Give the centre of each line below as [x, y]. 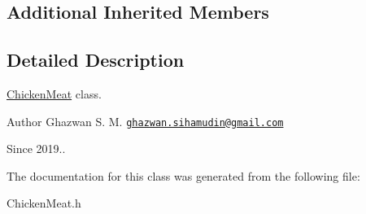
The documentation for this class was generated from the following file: [183, 175]
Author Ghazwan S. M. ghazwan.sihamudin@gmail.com [145, 121]
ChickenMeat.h [44, 203]
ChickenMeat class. [54, 93]
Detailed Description [96, 60]
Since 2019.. [36, 148]
